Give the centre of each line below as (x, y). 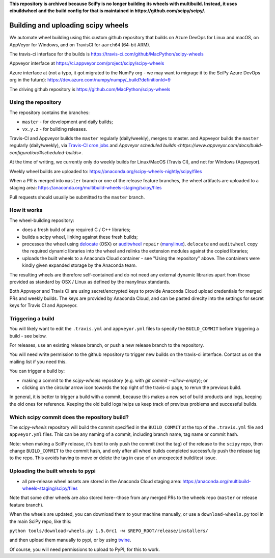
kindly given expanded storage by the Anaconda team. (79, 265)
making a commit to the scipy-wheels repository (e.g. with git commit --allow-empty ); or (115, 380)
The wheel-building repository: (42, 220)
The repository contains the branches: (50, 113)
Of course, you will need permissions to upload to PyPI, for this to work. (85, 549)
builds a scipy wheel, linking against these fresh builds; (80, 237)
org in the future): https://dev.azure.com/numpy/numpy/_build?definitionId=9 (90, 80)
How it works (26, 210)
